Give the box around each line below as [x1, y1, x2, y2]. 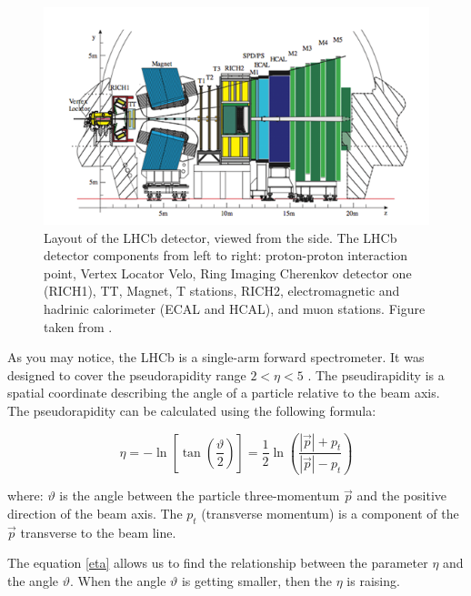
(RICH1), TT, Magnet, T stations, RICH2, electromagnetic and [44, 281, 400, 300]
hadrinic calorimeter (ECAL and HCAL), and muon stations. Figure [44, 298, 426, 318]
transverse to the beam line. [20, 522, 176, 541]
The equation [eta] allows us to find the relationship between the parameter [7, 553, 428, 572]
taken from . [44, 317, 113, 336]
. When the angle [69, 571, 166, 591]
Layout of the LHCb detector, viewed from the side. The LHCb [44, 227, 397, 247]
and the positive [356, 486, 447, 505]
